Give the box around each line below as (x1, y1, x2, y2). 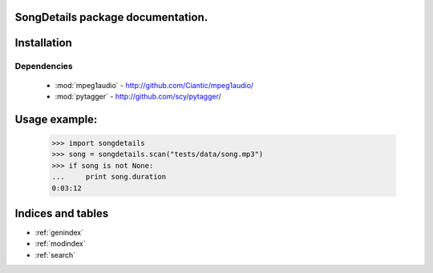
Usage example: (14, 112, 98, 126)
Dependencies (14, 61, 74, 72)
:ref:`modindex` (34, 239, 86, 248)
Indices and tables (14, 207, 109, 220)
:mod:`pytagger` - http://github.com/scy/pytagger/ (55, 91, 221, 101)
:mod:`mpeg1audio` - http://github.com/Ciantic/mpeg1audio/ (55, 80, 254, 90)
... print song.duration (51, 172, 167, 182)
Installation (14, 36, 72, 50)
